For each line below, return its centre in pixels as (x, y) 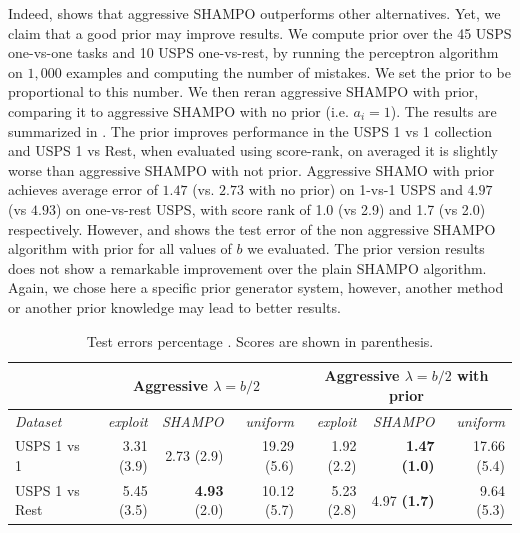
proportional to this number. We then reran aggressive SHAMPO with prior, (243, 91)
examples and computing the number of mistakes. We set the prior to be (288, 71)
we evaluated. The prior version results (366, 248)
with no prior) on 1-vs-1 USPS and (355, 189)
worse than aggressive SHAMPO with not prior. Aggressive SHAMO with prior (251, 169)
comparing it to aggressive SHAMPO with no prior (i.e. (178, 110)
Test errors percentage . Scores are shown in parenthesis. (260, 340)
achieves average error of (83, 189)
